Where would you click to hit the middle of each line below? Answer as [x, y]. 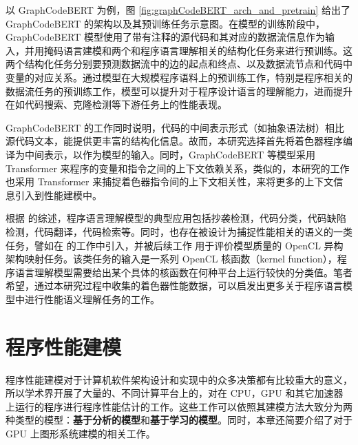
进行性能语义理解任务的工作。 [92, 299]
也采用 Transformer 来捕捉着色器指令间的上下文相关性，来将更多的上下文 [170, 182]
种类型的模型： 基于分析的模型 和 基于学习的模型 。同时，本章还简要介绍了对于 [179, 420]
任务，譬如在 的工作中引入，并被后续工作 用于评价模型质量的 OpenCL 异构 [175, 245]
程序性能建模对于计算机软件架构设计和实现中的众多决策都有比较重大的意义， [179, 379]
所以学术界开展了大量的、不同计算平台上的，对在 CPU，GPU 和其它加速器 [175, 393]
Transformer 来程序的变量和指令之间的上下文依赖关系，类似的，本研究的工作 [178, 168]
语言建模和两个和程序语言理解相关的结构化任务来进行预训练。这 [208, 50]
